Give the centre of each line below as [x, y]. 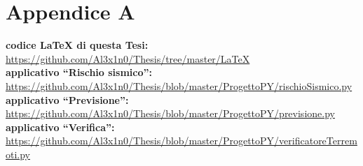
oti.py [18, 154]
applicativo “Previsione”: [67, 99]
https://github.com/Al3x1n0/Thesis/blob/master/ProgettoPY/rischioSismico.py [179, 85]
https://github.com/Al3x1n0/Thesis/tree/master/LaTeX [128, 58]
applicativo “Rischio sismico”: [79, 72]
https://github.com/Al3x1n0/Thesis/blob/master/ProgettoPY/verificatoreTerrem [181, 141]
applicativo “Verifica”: [60, 127]
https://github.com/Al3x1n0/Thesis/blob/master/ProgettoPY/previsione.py [170, 113]
